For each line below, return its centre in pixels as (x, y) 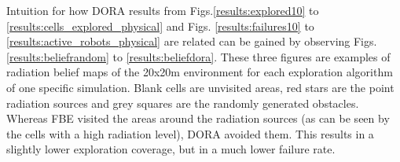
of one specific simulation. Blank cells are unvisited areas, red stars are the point (200, 87)
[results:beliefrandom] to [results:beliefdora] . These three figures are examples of (198, 56)
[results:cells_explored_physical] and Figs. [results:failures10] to (160, 26)
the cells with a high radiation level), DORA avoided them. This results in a (190, 133)
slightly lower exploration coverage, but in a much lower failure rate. (171, 149)
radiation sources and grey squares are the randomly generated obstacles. (183, 103)
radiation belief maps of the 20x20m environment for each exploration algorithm (200, 72)
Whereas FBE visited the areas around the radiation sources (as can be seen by (198, 118)
